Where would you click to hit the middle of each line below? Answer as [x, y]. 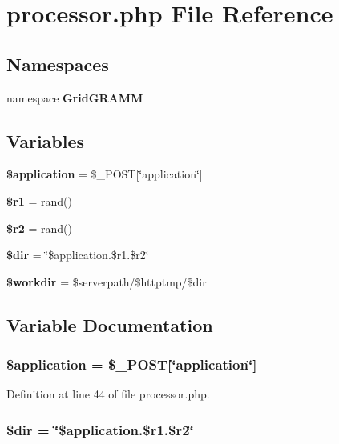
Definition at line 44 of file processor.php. [108, 394]
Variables [46, 140]
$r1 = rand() [39, 200]
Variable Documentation [110, 324]
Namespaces [58, 64]
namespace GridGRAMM [75, 97]
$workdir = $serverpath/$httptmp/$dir [107, 281]
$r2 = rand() [39, 228]
